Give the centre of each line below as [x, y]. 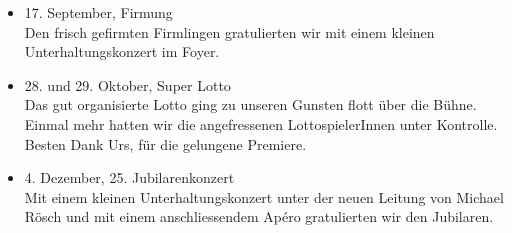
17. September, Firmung [98, 12]
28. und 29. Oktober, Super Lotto [127, 84]
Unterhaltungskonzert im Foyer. [122, 51]
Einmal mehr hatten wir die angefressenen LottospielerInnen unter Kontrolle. [261, 123]
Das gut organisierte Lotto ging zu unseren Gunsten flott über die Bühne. [250, 104]
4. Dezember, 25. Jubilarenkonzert [129, 177]
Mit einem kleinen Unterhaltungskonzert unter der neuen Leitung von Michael [264, 196]
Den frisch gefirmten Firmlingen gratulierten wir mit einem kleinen [229, 31]
